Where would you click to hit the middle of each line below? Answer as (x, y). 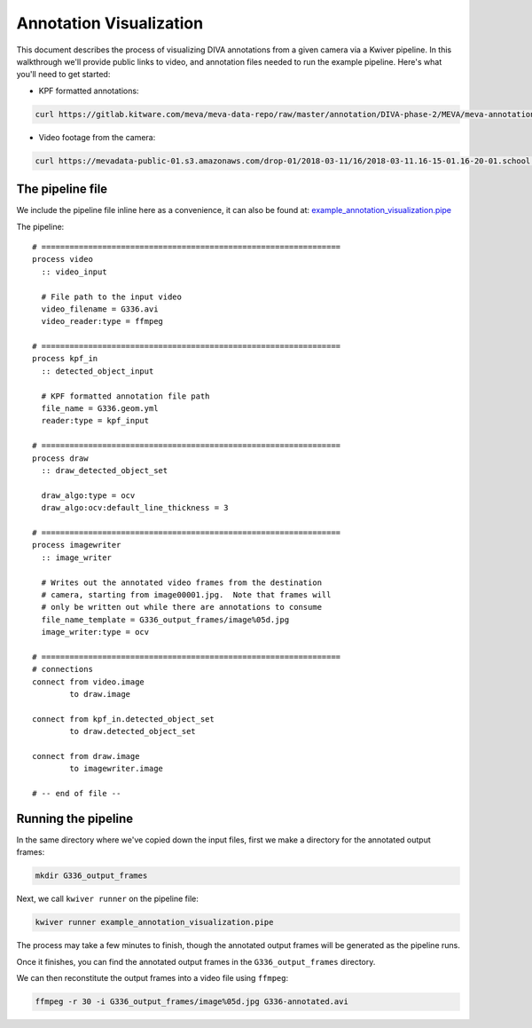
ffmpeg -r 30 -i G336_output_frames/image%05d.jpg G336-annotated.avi (192, 1002)
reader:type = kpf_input (95, 421)
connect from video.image (89, 682)
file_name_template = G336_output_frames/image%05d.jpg (165, 620)
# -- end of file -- (77, 794)
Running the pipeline (74, 818)
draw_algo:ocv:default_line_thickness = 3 (135, 508)
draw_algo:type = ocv (88, 495)
